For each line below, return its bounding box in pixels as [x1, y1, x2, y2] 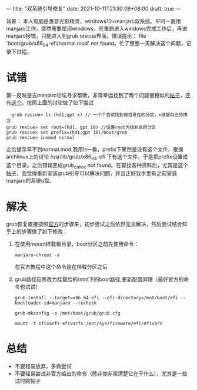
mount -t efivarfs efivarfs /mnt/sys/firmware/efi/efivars [14, 320, 163, 327]
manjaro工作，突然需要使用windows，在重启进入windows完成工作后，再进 [6, 25, 188, 32]
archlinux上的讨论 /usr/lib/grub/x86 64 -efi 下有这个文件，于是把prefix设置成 [6, 153, 188, 161]
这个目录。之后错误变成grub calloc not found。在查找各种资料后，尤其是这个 [6, 161, 188, 170]
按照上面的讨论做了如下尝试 [26, 99, 94, 106]
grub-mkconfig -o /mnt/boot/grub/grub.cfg [14, 310, 121, 316]
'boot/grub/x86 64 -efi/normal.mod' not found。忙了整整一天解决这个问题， [6, 40, 186, 48]
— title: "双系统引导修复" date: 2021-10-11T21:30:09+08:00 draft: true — [6, 5, 181, 12]
